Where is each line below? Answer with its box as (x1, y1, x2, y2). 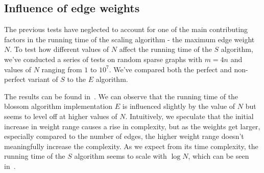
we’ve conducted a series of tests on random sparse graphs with (4, 53, 202, 64)
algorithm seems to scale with (74, 151, 167, 161)
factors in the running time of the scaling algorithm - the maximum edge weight (4, 34, 255, 44)
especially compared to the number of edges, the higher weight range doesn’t (4, 131, 244, 141)
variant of (28, 74, 58, 84)
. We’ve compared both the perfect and (109, 64, 232, 74)
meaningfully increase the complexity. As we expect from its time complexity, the (4, 140, 258, 151)
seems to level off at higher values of (4, 110, 117, 121)
